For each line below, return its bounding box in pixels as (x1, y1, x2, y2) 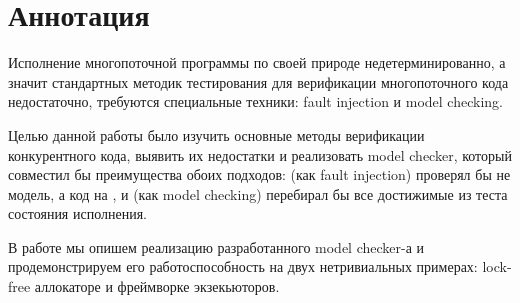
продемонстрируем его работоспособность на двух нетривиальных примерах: (8, 256, 478, 277)
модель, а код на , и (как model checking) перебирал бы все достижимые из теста (8, 183, 508, 204)
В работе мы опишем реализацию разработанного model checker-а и (8, 236, 425, 257)
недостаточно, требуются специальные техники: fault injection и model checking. (8, 91, 503, 112)
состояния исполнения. (8, 203, 147, 224)
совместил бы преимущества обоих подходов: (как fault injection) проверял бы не (8, 164, 511, 185)
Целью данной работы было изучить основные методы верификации (8, 124, 425, 145)
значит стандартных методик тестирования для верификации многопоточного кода (8, 71, 509, 92)
